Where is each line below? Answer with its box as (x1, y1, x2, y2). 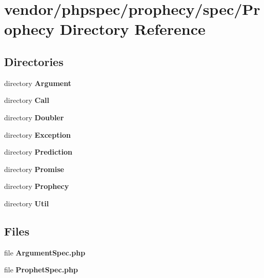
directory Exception (4, 129, 71, 140)
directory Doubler (4, 112, 64, 122)
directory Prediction (4, 146, 72, 157)
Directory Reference (59, 18, 206, 39)
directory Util (4, 198, 49, 208)
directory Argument (4, 77, 71, 88)
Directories (4, 53, 64, 69)
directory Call (4, 95, 49, 105)
